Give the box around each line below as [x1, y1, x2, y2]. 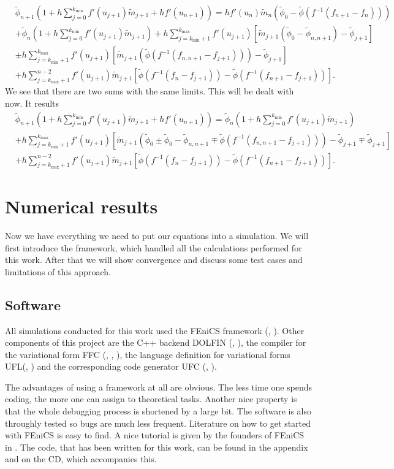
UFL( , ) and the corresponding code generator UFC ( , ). [5, 360, 217, 373]
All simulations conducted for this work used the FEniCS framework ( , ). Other [5, 324, 305, 337]
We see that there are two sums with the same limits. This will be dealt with [5, 85, 294, 97]
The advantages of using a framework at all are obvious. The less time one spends [5, 380, 313, 393]
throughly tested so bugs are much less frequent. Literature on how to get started [5, 416, 311, 429]
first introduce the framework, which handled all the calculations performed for [5, 241, 302, 254]
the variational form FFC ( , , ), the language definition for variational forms [5, 348, 290, 360]
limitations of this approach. [5, 265, 111, 278]
